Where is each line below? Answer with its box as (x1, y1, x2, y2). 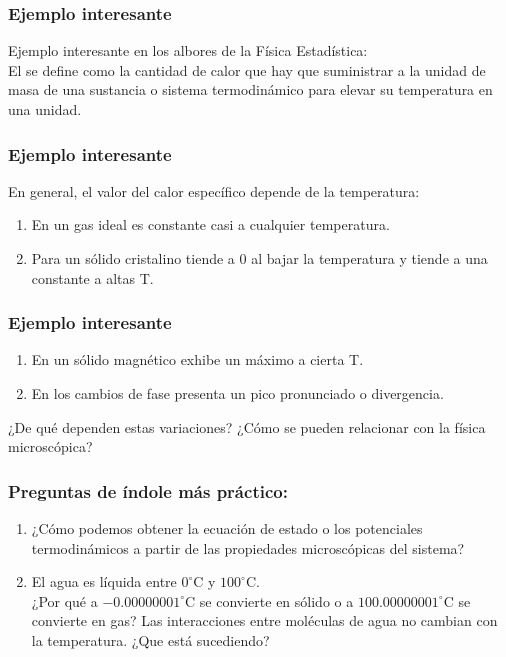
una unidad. (8, 99, 82, 119)
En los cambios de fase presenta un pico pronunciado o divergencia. (31, 383, 444, 403)
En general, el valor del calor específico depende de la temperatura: (8, 180, 420, 201)
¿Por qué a (31, 590, 98, 611)
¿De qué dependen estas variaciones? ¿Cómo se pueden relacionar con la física (8, 416, 486, 437)
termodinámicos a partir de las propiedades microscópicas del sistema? (31, 537, 465, 558)
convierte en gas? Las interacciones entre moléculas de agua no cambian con (31, 610, 498, 631)
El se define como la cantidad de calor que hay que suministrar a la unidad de (8, 59, 486, 80)
